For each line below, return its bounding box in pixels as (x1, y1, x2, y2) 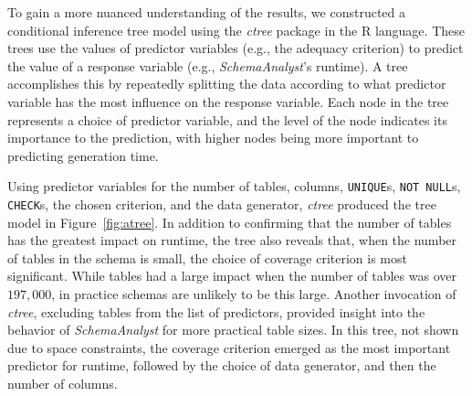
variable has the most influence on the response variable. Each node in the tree (7, 91, 449, 111)
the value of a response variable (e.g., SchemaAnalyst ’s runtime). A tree (7, 56, 408, 75)
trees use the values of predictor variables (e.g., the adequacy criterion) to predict (7, 38, 464, 58)
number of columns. (7, 374, 118, 392)
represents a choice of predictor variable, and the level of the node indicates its (7, 110, 447, 129)
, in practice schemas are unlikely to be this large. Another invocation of (51, 284, 456, 304)
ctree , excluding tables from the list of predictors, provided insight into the (7, 302, 425, 321)
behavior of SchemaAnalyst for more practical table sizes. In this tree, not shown (7, 320, 459, 339)
